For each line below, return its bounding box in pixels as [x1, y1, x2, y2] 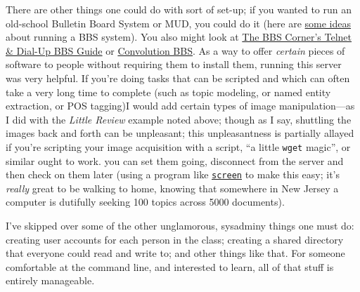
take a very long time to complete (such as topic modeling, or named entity [6, 84, 331, 99]
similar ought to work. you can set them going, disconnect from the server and [6, 153, 344, 168]
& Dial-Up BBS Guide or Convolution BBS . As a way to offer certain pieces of [6, 43, 345, 58]
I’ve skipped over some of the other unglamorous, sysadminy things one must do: [6, 218, 354, 233]
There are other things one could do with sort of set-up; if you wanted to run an [6, 2, 352, 16]
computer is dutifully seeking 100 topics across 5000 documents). [6, 194, 285, 209]
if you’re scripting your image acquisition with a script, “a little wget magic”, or [6, 139, 351, 154]
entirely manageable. [6, 273, 95, 288]
